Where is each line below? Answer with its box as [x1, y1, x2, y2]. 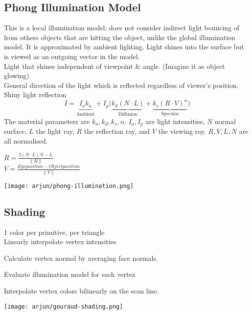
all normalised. [4, 135, 48, 146]
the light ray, [36, 126, 74, 136]
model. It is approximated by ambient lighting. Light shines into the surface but [4, 42, 244, 52]
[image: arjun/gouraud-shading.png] [4, 303, 123, 310]
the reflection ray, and [84, 126, 150, 136]
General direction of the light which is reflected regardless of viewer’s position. [4, 80, 239, 90]
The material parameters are [4, 116, 90, 126]
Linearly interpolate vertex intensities [4, 236, 116, 247]
